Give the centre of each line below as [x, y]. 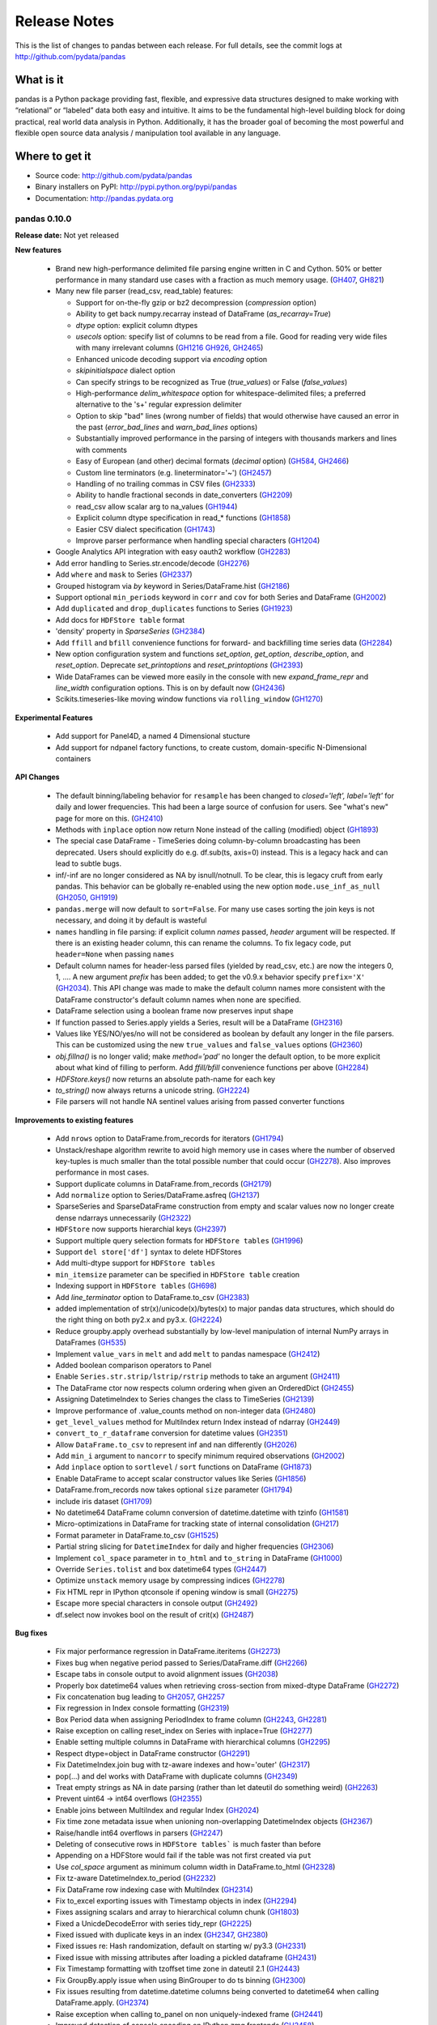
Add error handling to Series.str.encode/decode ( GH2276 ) [153, 563]
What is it [39, 80]
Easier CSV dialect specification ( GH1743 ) [146, 529]
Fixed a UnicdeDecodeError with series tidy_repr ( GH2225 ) [154, 1923]
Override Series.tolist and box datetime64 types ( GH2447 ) [161, 1569]
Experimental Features [54, 718]
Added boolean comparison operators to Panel [134, 1365]
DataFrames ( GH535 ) [91, 1343]
